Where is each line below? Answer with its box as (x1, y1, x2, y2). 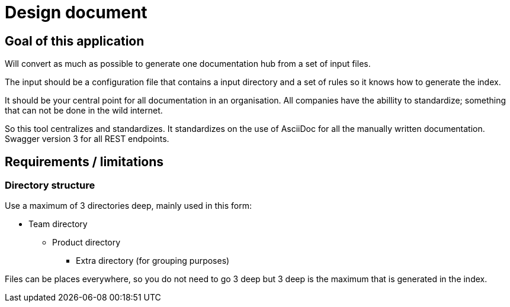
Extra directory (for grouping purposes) (76, 256, 230, 266)
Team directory (28, 219, 88, 230)
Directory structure (5, 179, 95, 192)
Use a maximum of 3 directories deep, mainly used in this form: (5, 201, 252, 211)
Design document (5, 2, 147, 22)
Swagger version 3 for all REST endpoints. (5, 134, 169, 144)
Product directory (52, 237, 121, 248)
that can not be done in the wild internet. (5, 105, 163, 116)
